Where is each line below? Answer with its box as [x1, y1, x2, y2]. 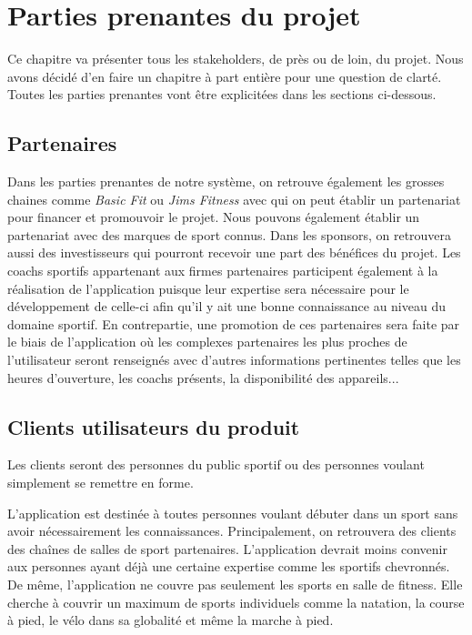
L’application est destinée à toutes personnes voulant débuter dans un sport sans [7, 503, 458, 522]
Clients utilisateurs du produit [7, 412, 300, 440]
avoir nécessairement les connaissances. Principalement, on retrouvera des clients [7, 521, 457, 540]
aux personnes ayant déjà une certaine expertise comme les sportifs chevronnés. [7, 557, 450, 576]
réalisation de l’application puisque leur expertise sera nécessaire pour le [7, 278, 409, 297]
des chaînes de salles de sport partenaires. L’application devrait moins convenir [7, 539, 447, 558]
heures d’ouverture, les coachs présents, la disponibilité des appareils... [7, 368, 399, 387]
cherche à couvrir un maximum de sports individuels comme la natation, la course [7, 592, 465, 611]
